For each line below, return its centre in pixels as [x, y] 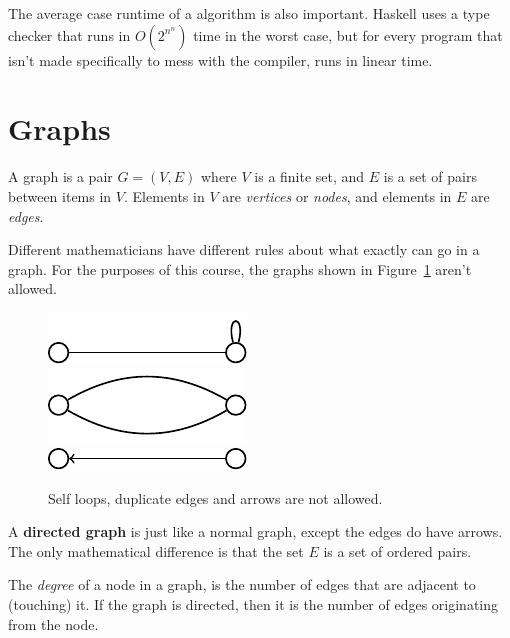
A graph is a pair [60, 176]
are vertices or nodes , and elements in [337, 195]
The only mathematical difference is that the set [156, 550]
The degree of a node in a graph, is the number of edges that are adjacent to [242, 584]
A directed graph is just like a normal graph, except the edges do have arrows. [255, 531]
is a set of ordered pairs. [397, 550]
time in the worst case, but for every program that [348, 34]
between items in [60, 195]
